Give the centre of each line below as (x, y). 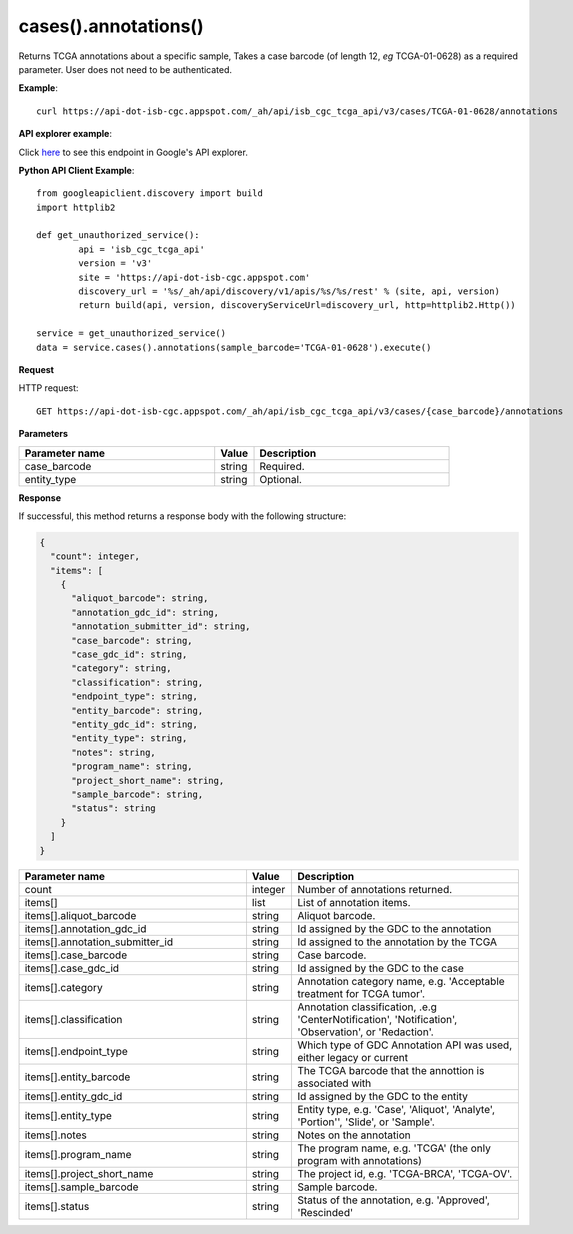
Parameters (43, 434)
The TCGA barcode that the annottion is (390, 1071)
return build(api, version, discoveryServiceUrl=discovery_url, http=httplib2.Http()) (297, 305)
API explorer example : (65, 134)
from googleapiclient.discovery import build (150, 193)
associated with (334, 1083)
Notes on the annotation (353, 1135)
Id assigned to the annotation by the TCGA (396, 942)
